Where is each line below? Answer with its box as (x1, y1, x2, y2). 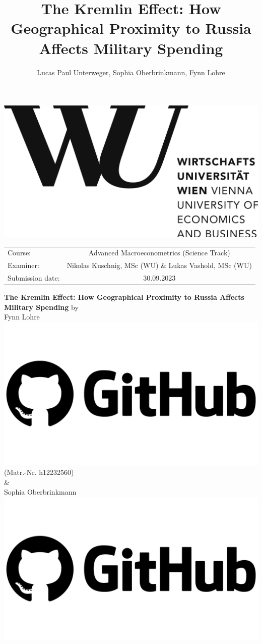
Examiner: (8, 260, 39, 271)
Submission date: (8, 272, 60, 283)
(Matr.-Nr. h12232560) (4, 466, 74, 477)
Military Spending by (4, 301, 79, 312)
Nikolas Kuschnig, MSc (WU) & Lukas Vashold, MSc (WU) (67, 260, 252, 271)
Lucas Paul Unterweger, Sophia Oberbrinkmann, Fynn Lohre (37, 67, 225, 77)
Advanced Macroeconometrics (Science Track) (88, 247, 230, 258)
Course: (8, 247, 31, 258)
